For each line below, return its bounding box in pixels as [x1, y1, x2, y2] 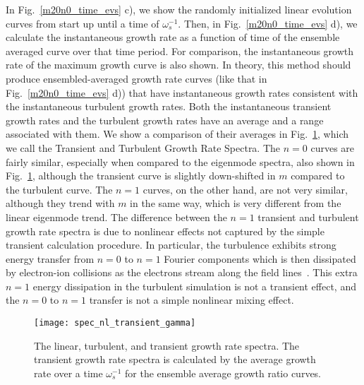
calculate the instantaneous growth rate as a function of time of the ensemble [6, 30, 340, 45]
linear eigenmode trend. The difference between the [6, 209, 227, 224]
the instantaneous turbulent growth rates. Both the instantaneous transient [6, 99, 332, 114]
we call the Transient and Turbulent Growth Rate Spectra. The [6, 140, 281, 155]
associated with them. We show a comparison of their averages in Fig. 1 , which [6, 126, 349, 141]
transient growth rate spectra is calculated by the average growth [34, 352, 316, 367]
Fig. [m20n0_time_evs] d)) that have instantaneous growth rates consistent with [6, 85, 358, 100]
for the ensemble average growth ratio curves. [125, 365, 322, 380]
